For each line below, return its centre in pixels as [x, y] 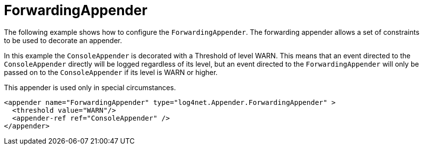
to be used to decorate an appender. [63, 40]
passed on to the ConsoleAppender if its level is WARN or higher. [111, 72]
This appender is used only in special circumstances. [90, 87]
